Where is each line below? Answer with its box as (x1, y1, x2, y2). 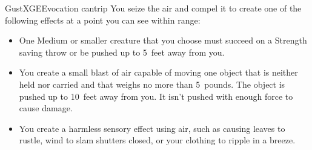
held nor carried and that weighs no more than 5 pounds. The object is (19, 77, 285, 90)
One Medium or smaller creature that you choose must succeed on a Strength (19, 34, 307, 47)
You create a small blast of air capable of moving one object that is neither (19, 66, 298, 79)
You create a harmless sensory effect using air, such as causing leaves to (19, 122, 285, 134)
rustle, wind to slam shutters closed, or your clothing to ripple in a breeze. (19, 134, 296, 146)
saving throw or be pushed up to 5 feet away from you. (19, 45, 225, 58)
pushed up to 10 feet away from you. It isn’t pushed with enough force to (19, 90, 293, 102)
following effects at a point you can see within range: (5, 13, 201, 26)
